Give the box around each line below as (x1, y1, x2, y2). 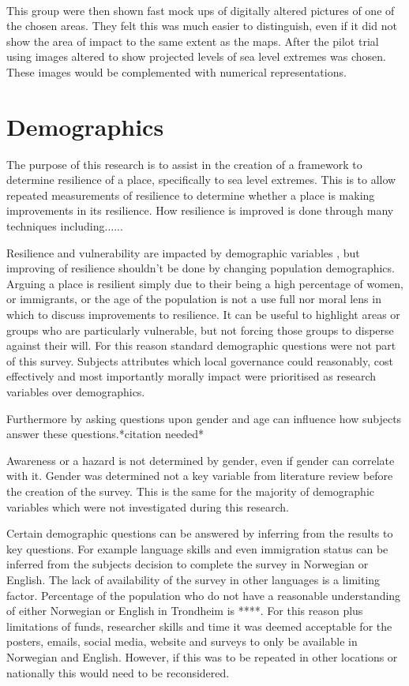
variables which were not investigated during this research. (6, 498, 289, 515)
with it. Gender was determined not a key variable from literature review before (6, 467, 393, 484)
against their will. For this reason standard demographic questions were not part (6, 337, 396, 354)
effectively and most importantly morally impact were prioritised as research (6, 368, 376, 384)
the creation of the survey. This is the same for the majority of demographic (6, 482, 374, 499)
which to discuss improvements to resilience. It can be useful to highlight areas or (6, 306, 400, 323)
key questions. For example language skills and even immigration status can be (6, 540, 388, 557)
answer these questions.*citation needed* (6, 425, 204, 442)
